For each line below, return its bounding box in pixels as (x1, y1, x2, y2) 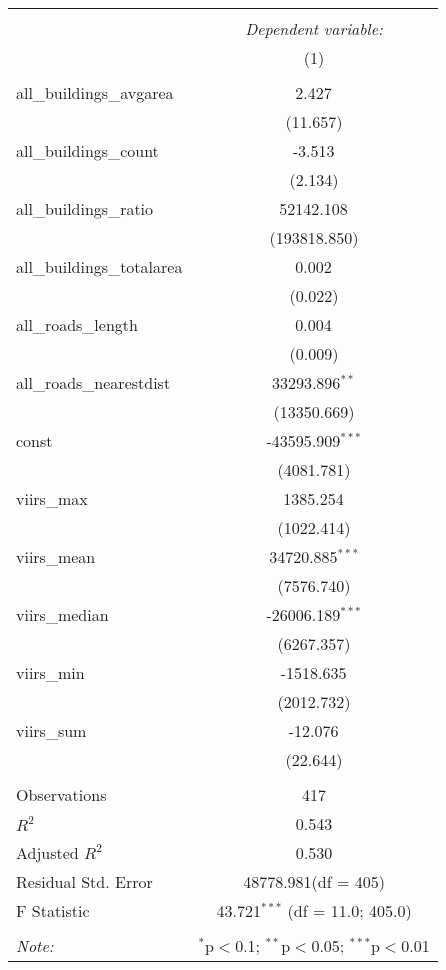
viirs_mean (16, 545, 96, 568)
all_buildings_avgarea (16, 81, 174, 104)
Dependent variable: (245, 17, 383, 40)
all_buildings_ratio (16, 197, 154, 220)
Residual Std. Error (16, 870, 153, 893)
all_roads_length (16, 313, 138, 336)
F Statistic (16, 899, 90, 922)
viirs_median (16, 603, 109, 626)
